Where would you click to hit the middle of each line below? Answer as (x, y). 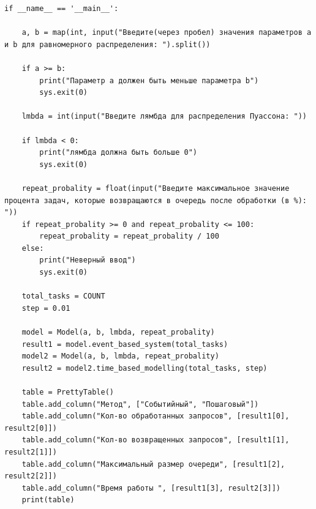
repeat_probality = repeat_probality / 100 (129, 236)
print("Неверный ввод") (88, 260)
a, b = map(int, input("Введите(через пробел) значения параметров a (167, 33)
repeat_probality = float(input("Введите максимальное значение (156, 188)
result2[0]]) (31, 428)
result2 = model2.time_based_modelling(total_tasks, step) (145, 368)
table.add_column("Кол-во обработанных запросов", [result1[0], (156, 416)
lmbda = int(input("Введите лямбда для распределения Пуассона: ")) (164, 117)
